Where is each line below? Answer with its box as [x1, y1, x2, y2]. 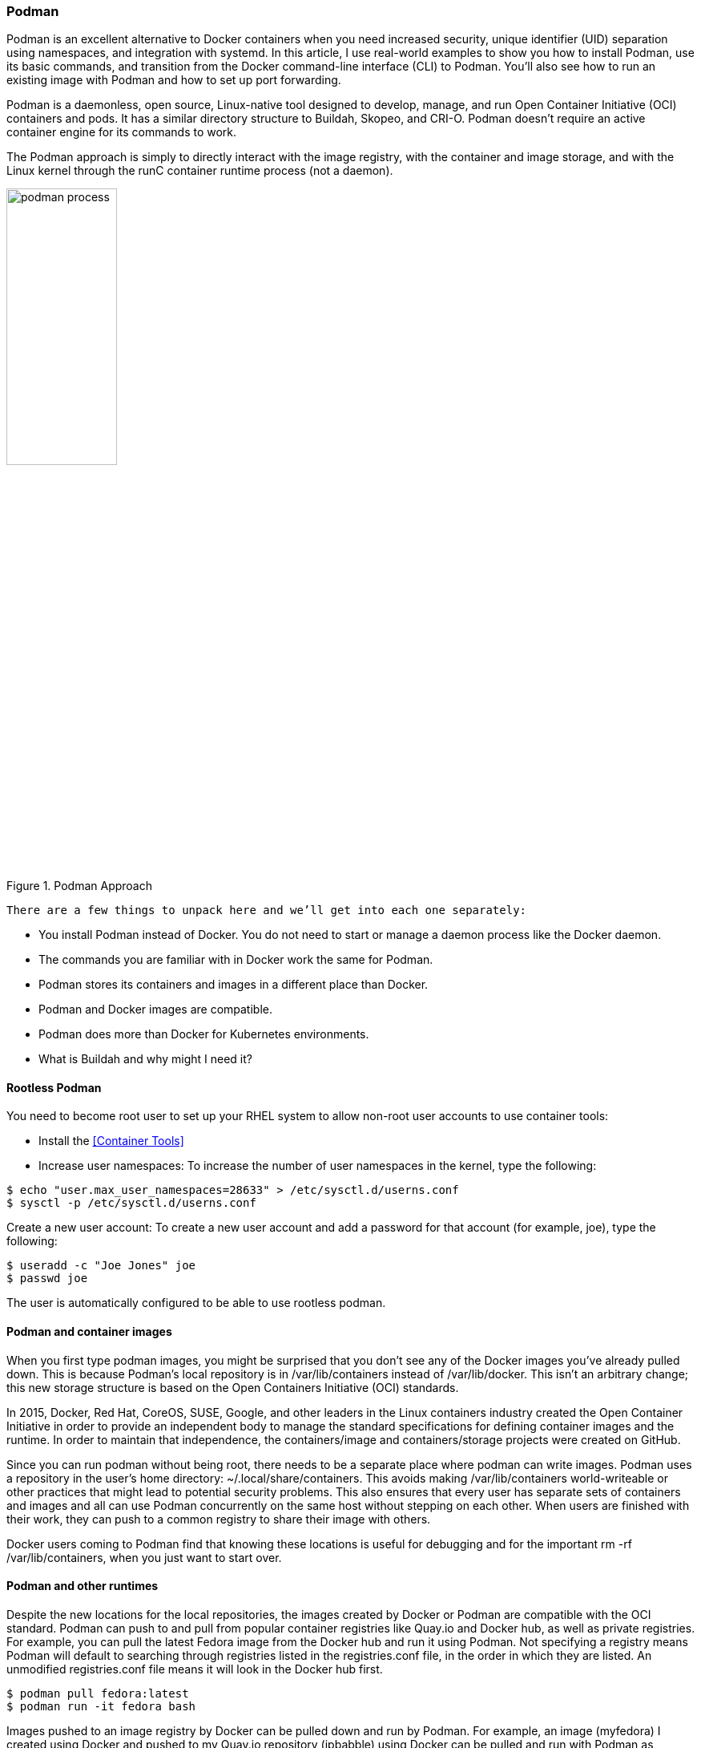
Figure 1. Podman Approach [6, 879, 152, 893]
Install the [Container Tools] [38, 1134, 184, 1148]
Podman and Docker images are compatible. [38, 1002, 272, 1017]
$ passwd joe [6, 1272, 88, 1285]
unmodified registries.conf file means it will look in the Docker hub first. [6, 1661, 383, 1676]
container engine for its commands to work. [6, 125, 237, 140]
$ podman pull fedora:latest [6, 1686, 189, 1700]
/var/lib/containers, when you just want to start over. [6, 1550, 282, 1564]
